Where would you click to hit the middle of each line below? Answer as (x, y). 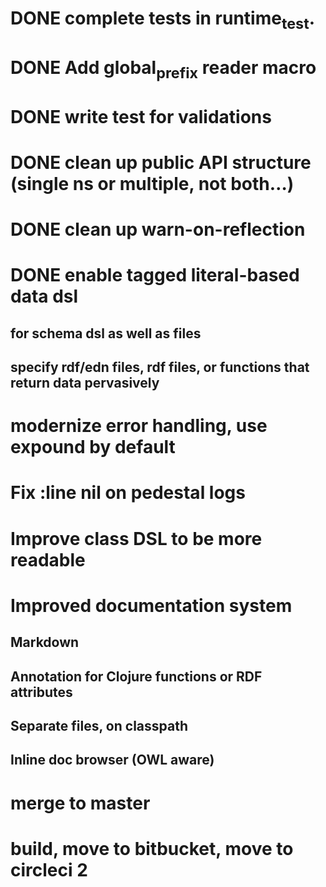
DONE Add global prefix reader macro (163, 69)
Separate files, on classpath (99, 726)
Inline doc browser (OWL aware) (112, 760)
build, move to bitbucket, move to (152, 848)
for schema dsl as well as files (106, 333)
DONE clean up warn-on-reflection (158, 229)
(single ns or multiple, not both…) (152, 183)
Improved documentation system (151, 605)
